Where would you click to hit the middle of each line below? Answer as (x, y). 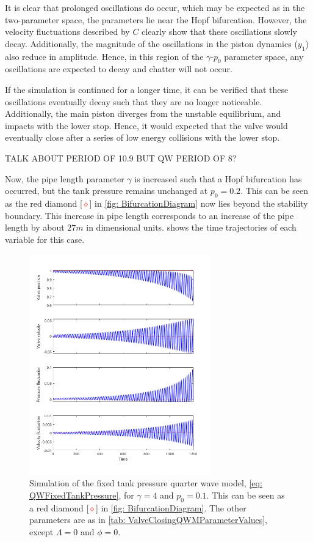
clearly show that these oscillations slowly (219, 32)
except (41, 531)
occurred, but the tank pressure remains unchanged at (106, 191)
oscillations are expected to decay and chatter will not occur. (119, 69)
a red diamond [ (59, 507)
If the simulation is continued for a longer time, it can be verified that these (147, 89)
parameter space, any (264, 56)
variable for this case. (45, 239)
